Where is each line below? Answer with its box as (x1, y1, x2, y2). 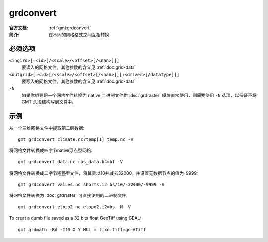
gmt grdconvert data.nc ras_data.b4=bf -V (18, 159, 123, 165)
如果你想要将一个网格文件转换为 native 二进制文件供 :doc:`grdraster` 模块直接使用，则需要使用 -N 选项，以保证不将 (21, 92, 257, 98)
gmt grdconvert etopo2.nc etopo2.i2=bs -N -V (18, 204, 131, 210)
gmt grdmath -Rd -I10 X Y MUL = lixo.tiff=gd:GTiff (18, 227, 146, 232)
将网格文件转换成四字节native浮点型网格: (9, 147, 93, 153)
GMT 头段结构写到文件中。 (21, 99, 77, 105)
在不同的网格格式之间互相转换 (48, 31, 109, 37)
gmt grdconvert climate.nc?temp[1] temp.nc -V (18, 137, 134, 142)
